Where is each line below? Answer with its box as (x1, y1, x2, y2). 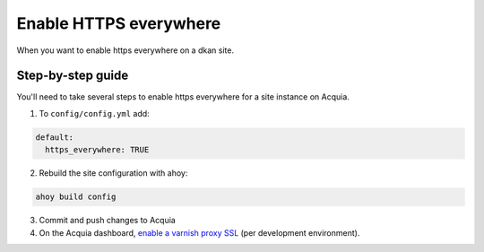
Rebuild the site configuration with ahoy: (39, 168, 188, 178)
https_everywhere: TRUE (45, 144, 150, 155)
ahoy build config (35, 192, 117, 202)
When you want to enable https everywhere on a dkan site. (16, 45, 235, 56)
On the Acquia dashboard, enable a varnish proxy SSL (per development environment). (39, 227, 360, 238)
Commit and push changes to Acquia (39, 215, 177, 226)
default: (35, 132, 74, 143)
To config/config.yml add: (39, 108, 150, 118)
